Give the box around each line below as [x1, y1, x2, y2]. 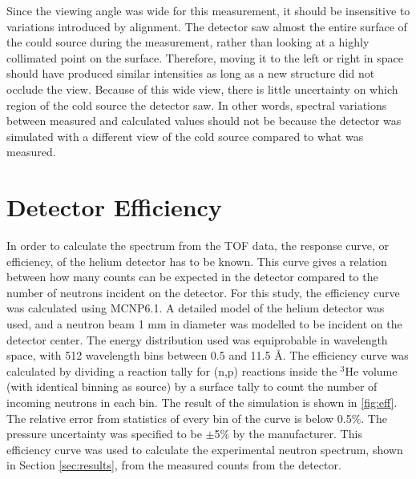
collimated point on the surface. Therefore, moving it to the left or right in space [6, 49, 404, 66]
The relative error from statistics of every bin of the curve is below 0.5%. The [6, 409, 387, 426]
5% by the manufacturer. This [214, 425, 362, 442]
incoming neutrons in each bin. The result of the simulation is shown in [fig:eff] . [6, 394, 398, 410]
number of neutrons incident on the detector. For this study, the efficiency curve [6, 284, 400, 300]
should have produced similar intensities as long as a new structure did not [6, 65, 375, 82]
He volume [345, 362, 398, 379]
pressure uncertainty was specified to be [6, 425, 202, 442]
